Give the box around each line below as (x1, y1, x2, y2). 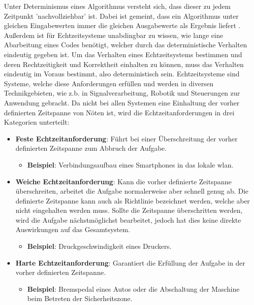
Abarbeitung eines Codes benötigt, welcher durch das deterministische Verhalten (4, 39, 247, 50)
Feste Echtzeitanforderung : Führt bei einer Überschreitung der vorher (15, 133, 238, 143)
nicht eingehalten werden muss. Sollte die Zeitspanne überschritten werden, (15, 205, 243, 215)
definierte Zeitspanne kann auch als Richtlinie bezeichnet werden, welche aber (15, 195, 250, 205)
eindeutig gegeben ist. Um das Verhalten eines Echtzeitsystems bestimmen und (4, 49, 242, 59)
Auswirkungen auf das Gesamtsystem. (15, 224, 130, 235)
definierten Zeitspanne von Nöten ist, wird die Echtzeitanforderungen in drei (4, 107, 235, 117)
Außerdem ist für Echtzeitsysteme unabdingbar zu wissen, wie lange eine (4, 30, 223, 40)
